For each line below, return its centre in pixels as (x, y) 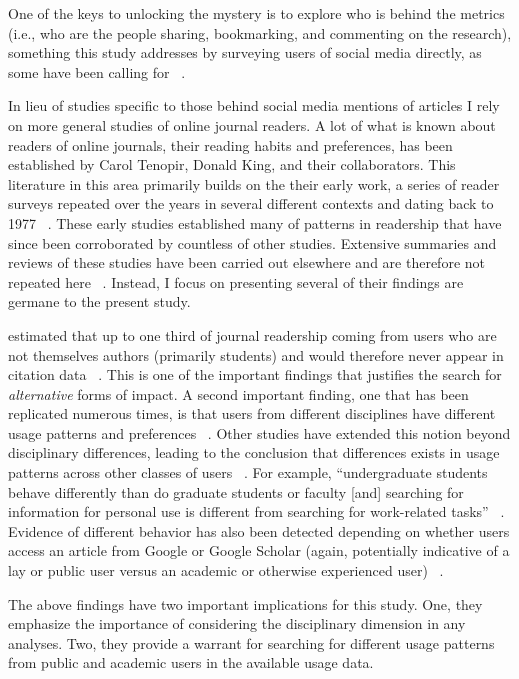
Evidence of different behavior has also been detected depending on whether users (259, 530)
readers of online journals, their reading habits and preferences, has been (230, 144)
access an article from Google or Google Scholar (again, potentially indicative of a (259, 550)
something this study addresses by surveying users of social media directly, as (245, 52)
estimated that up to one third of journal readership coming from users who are (252, 334)
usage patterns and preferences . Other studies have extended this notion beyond (259, 432)
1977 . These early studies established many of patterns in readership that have (255, 222)
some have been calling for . (97, 71)
